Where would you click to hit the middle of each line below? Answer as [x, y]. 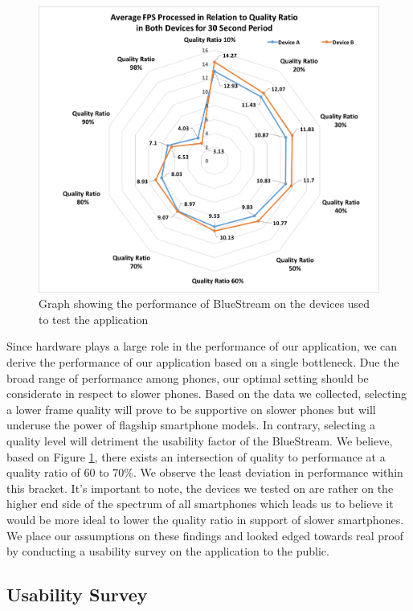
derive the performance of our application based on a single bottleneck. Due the [203, 361]
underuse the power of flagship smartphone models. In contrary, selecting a [191, 425]
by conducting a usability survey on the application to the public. [168, 551]
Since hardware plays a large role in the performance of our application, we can [202, 346]
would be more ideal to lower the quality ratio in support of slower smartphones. [205, 519]
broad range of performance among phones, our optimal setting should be [188, 377]
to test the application [94, 319]
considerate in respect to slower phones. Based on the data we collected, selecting [207, 394]
